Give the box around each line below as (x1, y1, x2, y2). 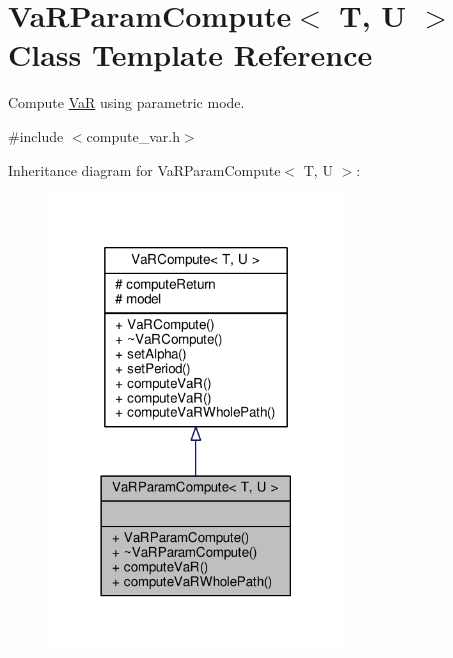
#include (8, 125, 64, 146)
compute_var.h (86, 125, 180, 146)
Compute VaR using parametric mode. (8, 92, 245, 113)
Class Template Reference (8, 34, 373, 75)
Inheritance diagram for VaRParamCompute (8, 159, 281, 180)
